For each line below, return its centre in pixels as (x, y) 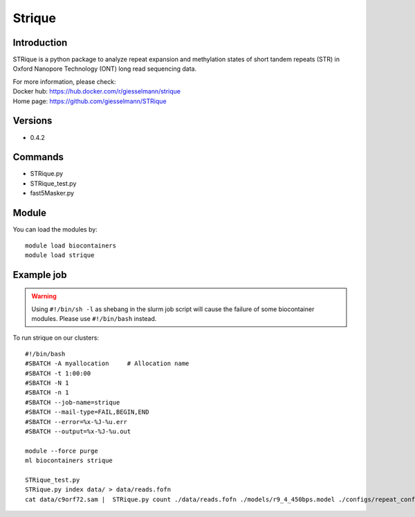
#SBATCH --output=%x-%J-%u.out (78, 431)
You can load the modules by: (55, 229)
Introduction (40, 43)
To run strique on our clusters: (56, 338)
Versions (33, 121)
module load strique (60, 255)
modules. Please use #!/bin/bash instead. (94, 319)
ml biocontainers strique (69, 461)
